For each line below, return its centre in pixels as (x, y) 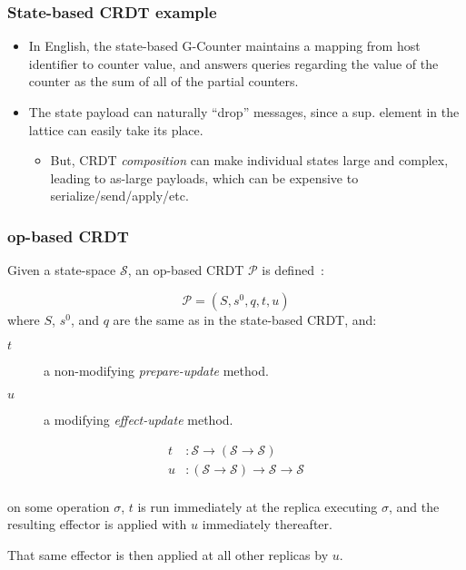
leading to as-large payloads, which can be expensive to (204, 177)
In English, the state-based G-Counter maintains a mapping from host (224, 46)
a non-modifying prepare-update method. (156, 371)
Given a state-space (62, 270)
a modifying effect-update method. (139, 419)
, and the (414, 506)
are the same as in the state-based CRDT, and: (245, 319)
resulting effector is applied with (97, 524)
